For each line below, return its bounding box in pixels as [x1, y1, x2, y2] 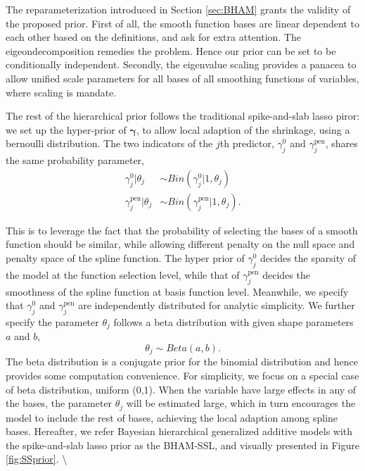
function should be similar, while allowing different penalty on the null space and [6, 237, 355, 251]
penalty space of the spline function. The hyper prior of [6, 250, 245, 265]
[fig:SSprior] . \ [6, 451, 68, 466]
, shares [325, 136, 358, 151]
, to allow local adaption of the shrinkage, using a [136, 122, 350, 137]
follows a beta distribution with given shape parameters [113, 314, 354, 329]
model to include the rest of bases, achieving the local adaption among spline [6, 410, 338, 425]
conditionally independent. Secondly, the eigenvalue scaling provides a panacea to [6, 57, 357, 72]
